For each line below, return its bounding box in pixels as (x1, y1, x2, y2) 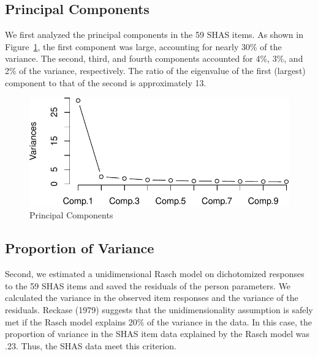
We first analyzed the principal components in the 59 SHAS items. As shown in (5, 28, 303, 41)
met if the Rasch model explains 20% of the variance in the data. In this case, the (5, 315, 312, 328)
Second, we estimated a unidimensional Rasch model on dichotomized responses (5, 267, 305, 280)
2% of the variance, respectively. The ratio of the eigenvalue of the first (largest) (5, 64, 306, 76)
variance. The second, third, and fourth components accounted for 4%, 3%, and (5, 52, 303, 65)
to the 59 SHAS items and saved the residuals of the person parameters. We (5, 279, 291, 292)
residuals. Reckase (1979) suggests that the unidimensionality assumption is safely (5, 303, 313, 316)
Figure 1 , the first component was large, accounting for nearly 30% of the (5, 40, 282, 53)
